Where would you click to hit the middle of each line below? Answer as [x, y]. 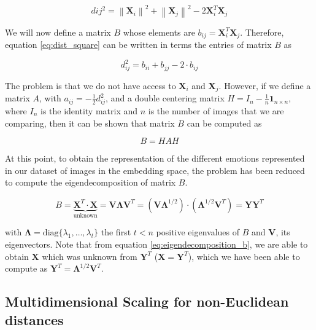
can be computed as [224, 123]
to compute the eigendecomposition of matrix [91, 182]
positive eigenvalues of [198, 232]
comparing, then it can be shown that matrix [90, 123]
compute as [26, 268]
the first [116, 232]
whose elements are [159, 32]
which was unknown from [90, 256]
